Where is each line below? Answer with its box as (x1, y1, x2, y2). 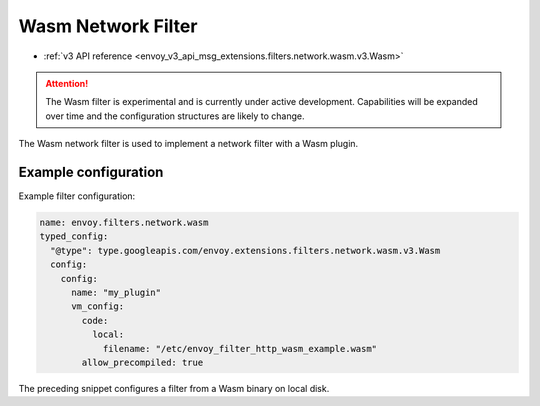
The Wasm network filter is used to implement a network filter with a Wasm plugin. (18, 138, 359, 150)
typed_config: (39, 231, 109, 242)
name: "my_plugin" (71, 286, 162, 298)
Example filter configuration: (18, 190, 136, 202)
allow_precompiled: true (81, 356, 204, 368)
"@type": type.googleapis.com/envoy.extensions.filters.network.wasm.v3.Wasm (50, 245, 441, 256)
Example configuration (18, 163, 164, 180)
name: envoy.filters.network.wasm (39, 217, 209, 228)
